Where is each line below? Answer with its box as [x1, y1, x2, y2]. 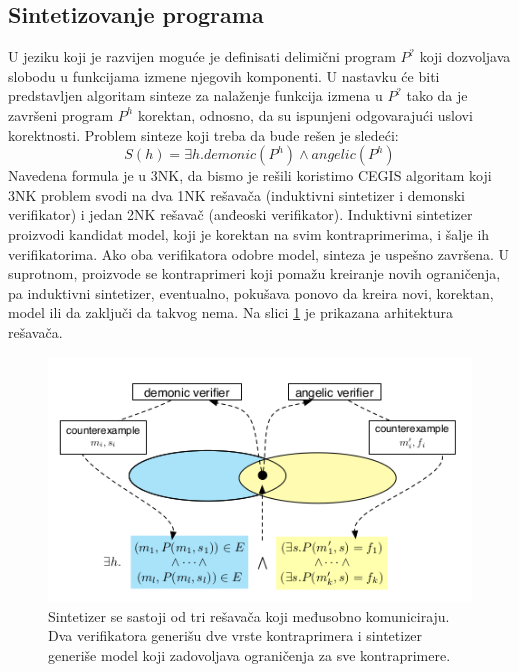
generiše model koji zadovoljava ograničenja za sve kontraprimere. [48, 644, 451, 665]
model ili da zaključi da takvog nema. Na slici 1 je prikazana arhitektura [8, 302, 454, 323]
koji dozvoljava [419, 46, 511, 67]
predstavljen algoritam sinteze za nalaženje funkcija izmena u [8, 85, 383, 106]
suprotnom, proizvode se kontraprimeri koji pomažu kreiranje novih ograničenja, [8, 263, 501, 284]
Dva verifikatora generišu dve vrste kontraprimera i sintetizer [48, 625, 423, 646]
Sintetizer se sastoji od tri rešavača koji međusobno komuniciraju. [48, 605, 450, 626]
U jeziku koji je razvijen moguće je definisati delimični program [8, 46, 396, 67]
